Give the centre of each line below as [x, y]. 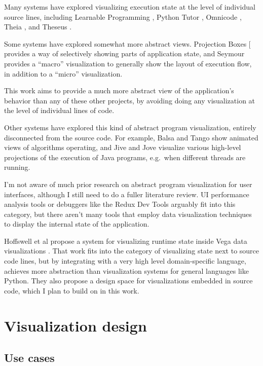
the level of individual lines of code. [59, 110]
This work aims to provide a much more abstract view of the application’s [119, 90]
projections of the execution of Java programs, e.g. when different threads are [125, 157]
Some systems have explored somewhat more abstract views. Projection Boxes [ [127, 43]
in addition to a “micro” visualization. [63, 73]
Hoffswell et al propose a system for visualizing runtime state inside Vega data [126, 241]
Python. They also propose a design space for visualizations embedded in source [128, 281]
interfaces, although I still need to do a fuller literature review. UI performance [127, 194]
